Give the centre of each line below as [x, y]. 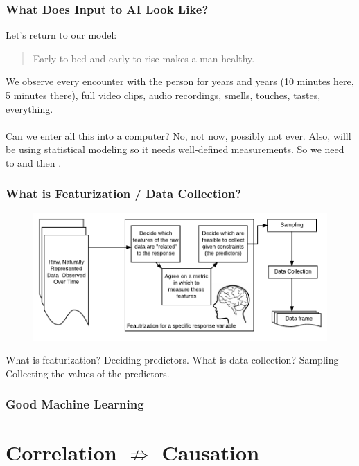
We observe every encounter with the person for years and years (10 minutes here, [180, 81]
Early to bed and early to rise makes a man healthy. [144, 58]
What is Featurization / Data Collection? [124, 194]
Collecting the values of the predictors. [88, 373]
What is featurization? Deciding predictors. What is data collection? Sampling [172, 360]
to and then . [34, 162]
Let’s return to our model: [61, 35]
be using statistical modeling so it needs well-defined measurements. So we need [175, 149]
